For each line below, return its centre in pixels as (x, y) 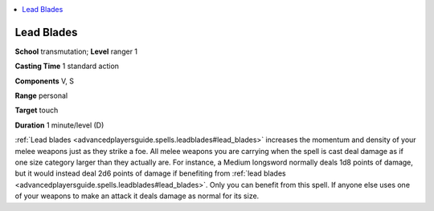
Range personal (41, 95)
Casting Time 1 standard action (67, 66)
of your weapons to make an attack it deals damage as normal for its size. (137, 196)
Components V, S (44, 81)
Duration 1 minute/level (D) (59, 125)
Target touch (37, 110)
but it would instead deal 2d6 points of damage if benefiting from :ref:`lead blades (150, 173)
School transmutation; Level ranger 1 (76, 51)
